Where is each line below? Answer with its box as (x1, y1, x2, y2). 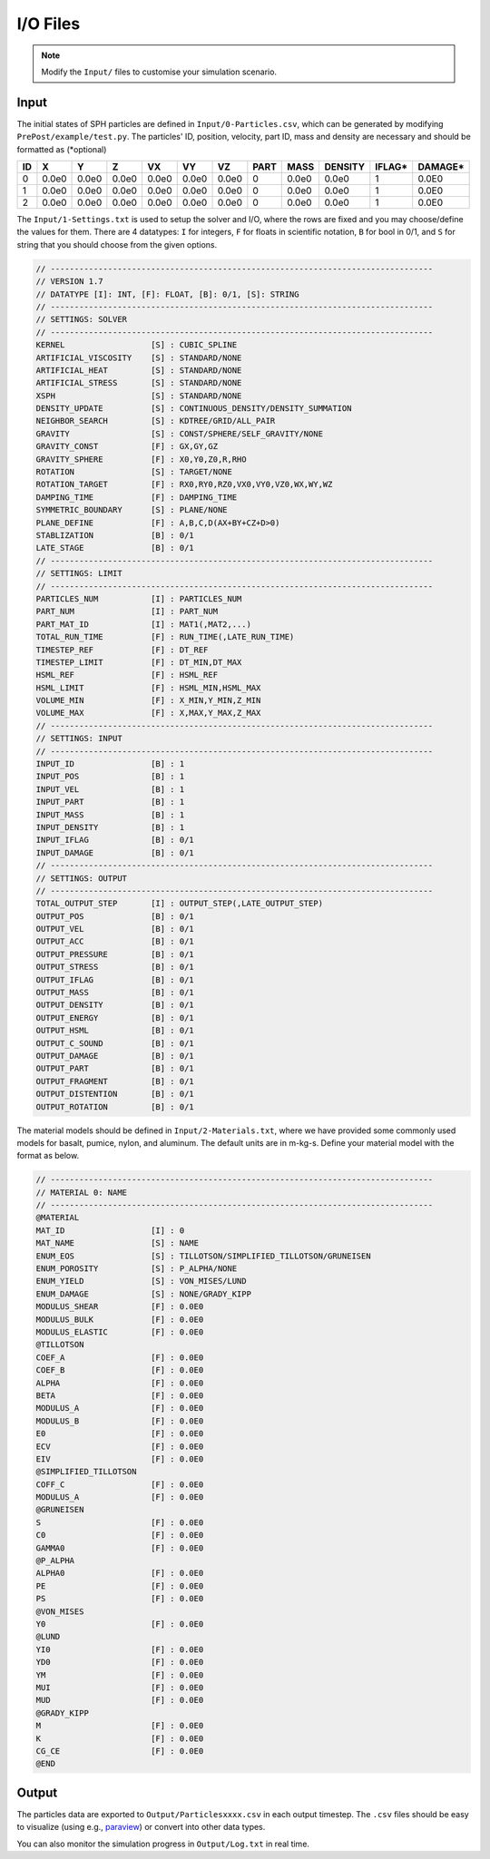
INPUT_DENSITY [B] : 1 (35, 822, 185, 832)
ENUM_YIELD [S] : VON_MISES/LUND (35, 1276, 247, 1287)
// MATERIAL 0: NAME (35, 1187, 127, 1198)
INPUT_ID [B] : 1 (35, 758, 185, 769)
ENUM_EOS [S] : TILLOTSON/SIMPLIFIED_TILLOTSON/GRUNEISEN (35, 1250, 371, 1261)
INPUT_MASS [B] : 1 (35, 809, 185, 820)
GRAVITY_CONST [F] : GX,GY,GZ (35, 441, 218, 452)
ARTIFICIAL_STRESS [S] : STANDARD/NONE (35, 377, 242, 388)
